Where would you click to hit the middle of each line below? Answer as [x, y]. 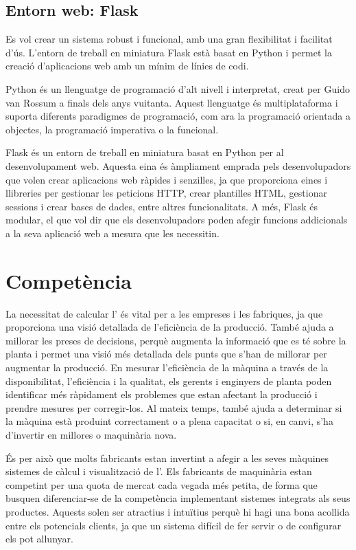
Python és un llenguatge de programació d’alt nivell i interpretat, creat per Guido [178, 88]
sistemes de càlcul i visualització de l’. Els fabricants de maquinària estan [159, 471]
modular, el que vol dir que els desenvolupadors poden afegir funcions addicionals [177, 220]
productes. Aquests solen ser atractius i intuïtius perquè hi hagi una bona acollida [178, 511]
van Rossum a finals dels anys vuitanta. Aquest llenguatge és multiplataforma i [172, 102]
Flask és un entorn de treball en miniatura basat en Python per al [145, 152]
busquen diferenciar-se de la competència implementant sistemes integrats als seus [178, 498]
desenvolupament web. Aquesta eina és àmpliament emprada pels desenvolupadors [178, 165]
